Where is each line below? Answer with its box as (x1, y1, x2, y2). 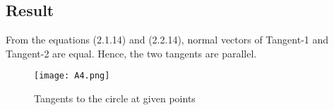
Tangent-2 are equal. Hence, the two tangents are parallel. (6, 46, 257, 60)
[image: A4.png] (34, 71, 110, 81)
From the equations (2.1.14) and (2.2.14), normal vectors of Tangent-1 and (6, 32, 329, 47)
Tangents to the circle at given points (34, 91, 196, 106)
